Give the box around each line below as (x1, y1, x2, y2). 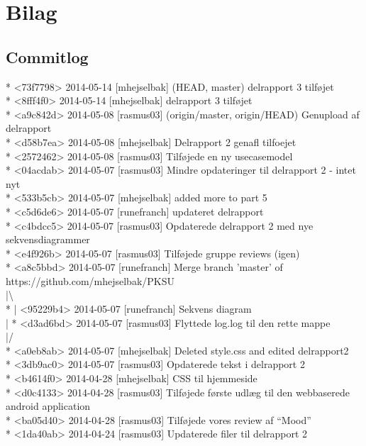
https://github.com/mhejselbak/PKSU (6, 273, 174, 288)
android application (6, 398, 91, 413)
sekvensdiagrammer (6, 232, 90, 247)
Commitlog (6, 45, 89, 67)
